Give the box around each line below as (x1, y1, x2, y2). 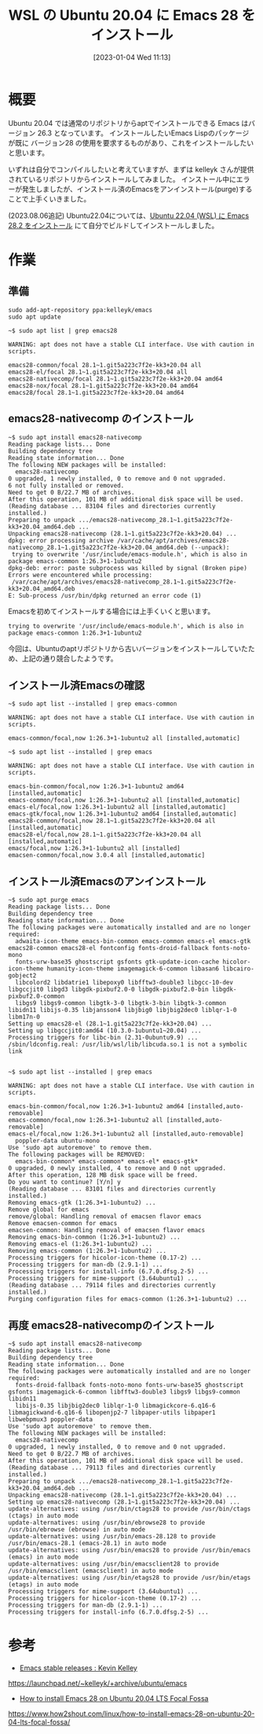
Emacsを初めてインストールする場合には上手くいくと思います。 (8, 606, 215, 616)
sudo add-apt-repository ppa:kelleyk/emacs (8, 306, 153, 314)
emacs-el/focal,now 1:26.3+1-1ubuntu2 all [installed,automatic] (8, 803, 226, 812)
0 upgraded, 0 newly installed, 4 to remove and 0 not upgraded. (8, 1165, 226, 1173)
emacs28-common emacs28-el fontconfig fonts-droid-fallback (8, 944, 210, 952)
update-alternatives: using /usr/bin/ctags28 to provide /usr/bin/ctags (8, 1504, 251, 1513)
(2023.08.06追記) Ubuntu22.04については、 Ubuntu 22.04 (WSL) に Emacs (8, 211, 250, 220)
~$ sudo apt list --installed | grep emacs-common (8, 700, 177, 708)
